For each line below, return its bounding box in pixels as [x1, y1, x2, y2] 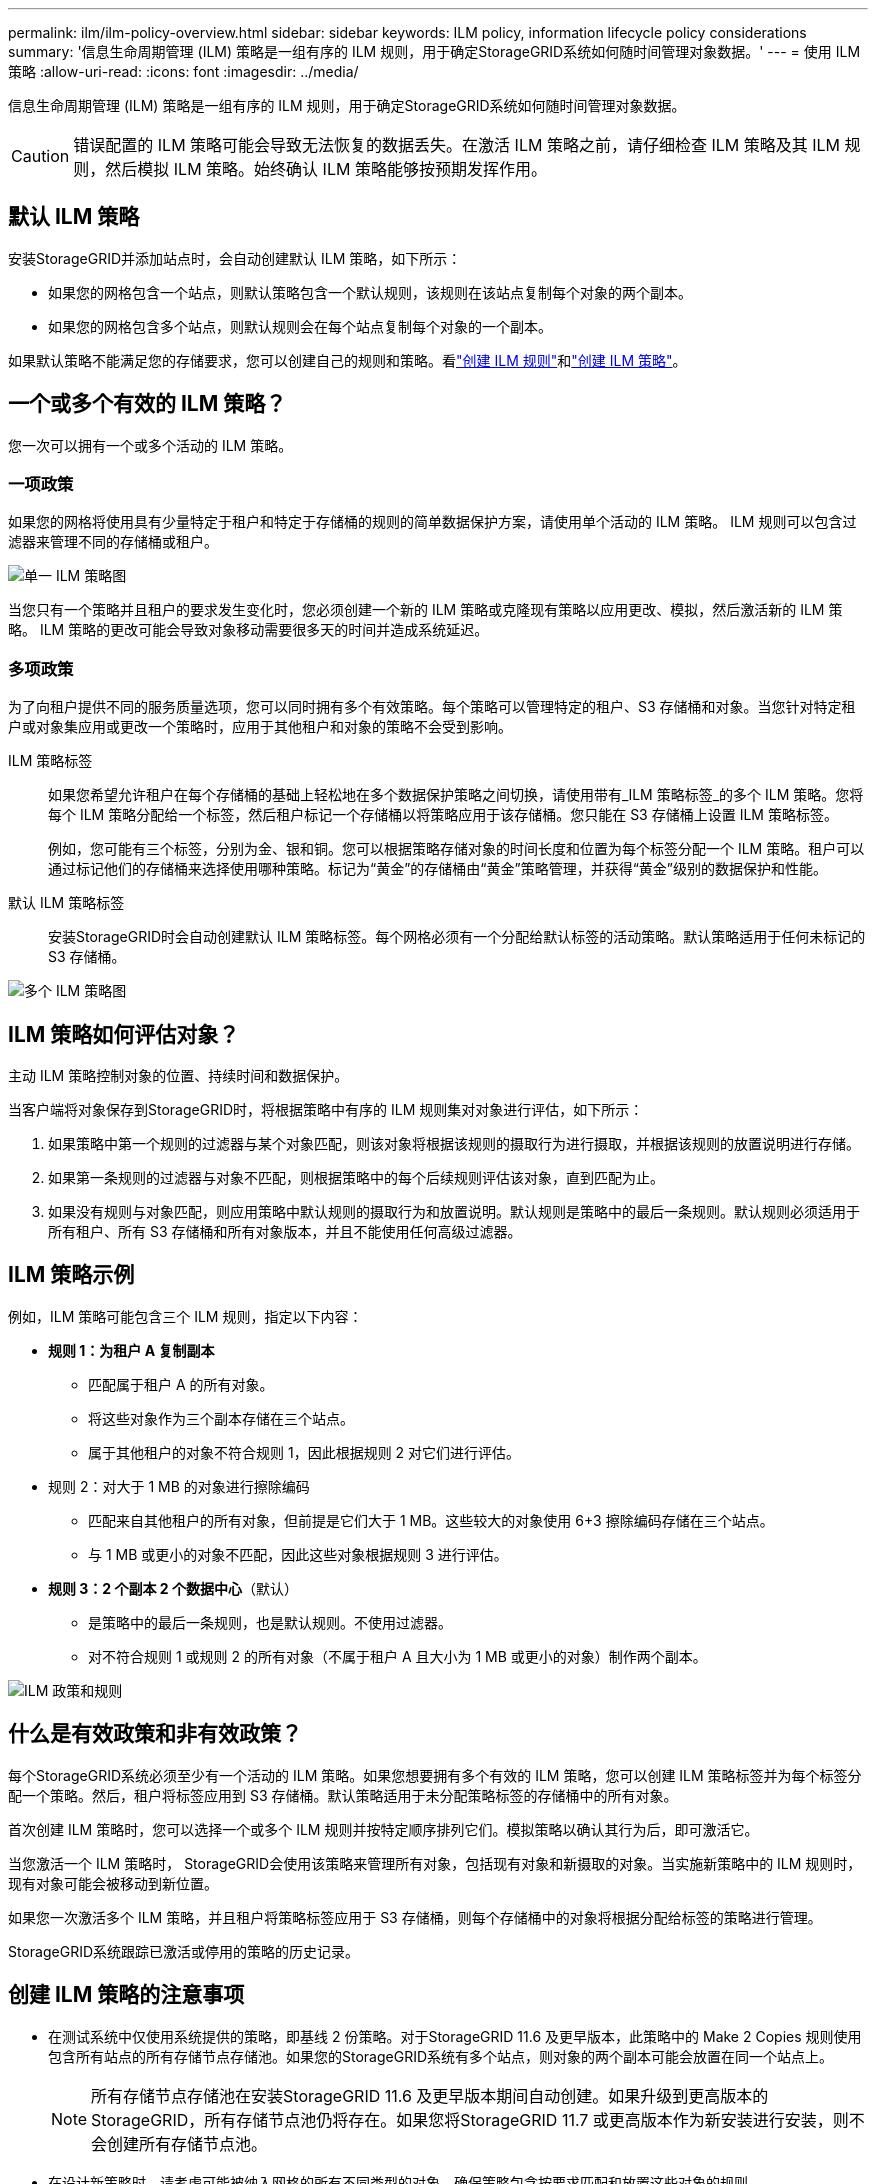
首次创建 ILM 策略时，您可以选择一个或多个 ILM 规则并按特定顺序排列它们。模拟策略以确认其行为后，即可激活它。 [8, 1820, 759, 1838]
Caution [11, 146, 70, 166]
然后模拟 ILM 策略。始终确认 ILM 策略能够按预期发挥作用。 [105, 159, 547, 179]
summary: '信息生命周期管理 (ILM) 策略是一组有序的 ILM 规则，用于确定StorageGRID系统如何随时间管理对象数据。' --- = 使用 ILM [8, 43, 861, 60]
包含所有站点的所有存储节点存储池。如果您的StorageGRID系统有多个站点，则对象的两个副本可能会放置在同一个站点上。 [48, 2047, 834, 2065]
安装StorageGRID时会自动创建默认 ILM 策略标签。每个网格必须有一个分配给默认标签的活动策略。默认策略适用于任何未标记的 [48, 928, 866, 946]
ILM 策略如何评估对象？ [8, 1021, 240, 1047]
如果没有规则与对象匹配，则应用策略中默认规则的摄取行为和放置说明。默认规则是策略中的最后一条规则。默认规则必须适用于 [48, 1203, 860, 1221]
